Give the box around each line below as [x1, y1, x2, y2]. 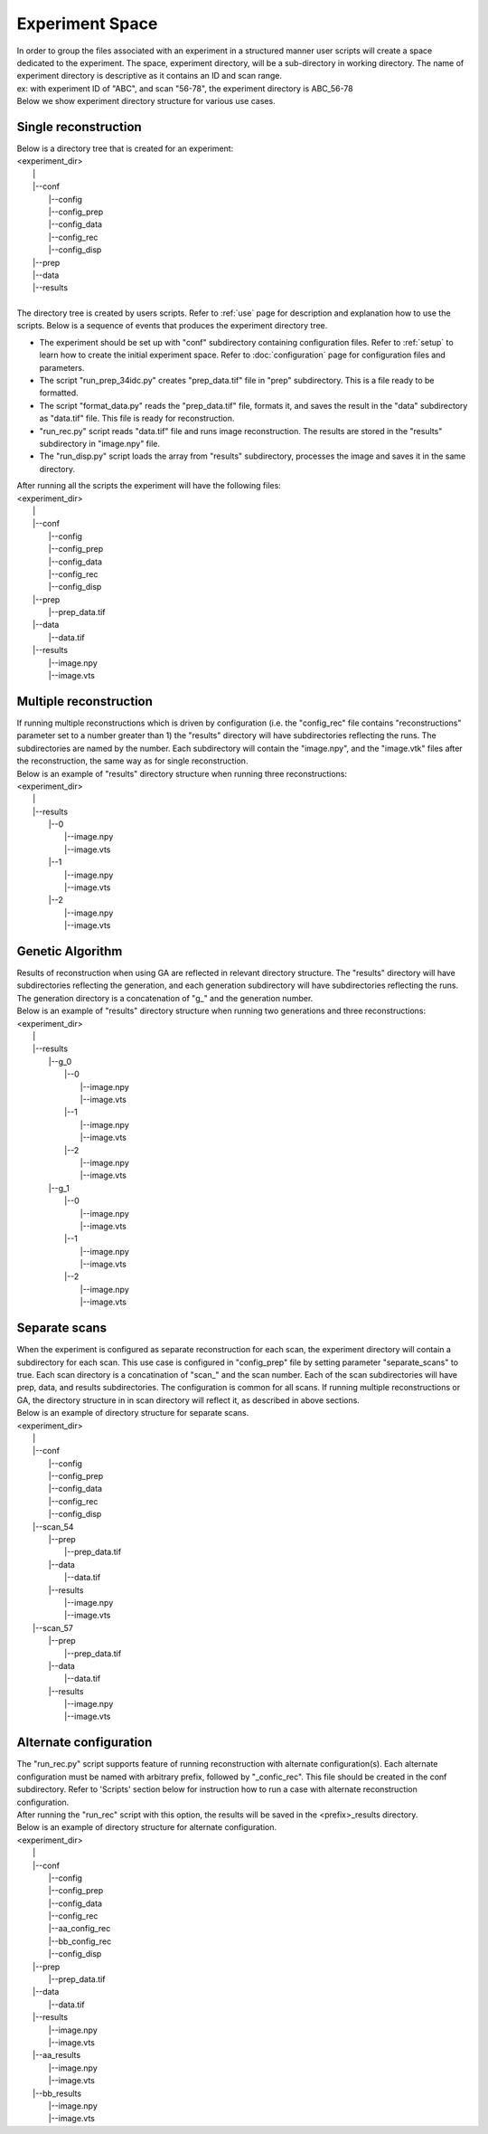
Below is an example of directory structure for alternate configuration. [16, 1822, 277, 1833]
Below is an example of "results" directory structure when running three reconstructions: [16, 768, 348, 779]
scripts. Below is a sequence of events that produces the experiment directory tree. [16, 320, 328, 331]
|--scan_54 [33, 1521, 74, 1532]
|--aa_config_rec [48, 1923, 111, 1934]
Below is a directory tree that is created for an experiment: [16, 143, 234, 154]
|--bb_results [33, 2088, 81, 2099]
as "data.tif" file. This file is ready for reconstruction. [39, 413, 235, 424]
